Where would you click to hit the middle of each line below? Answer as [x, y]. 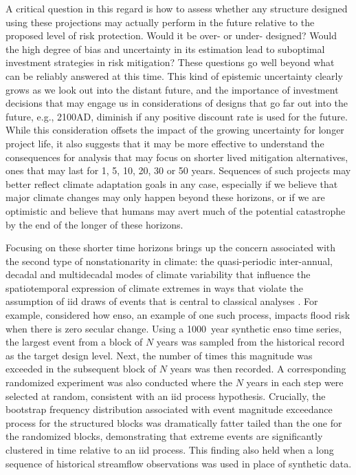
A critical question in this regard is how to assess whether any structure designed [177, 8]
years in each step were [295, 382]
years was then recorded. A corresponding [258, 369]
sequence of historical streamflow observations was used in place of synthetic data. [179, 463]
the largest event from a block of [74, 342]
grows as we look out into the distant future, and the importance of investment [172, 89]
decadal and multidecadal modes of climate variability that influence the [158, 274]
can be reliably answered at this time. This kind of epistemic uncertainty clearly [174, 75]
